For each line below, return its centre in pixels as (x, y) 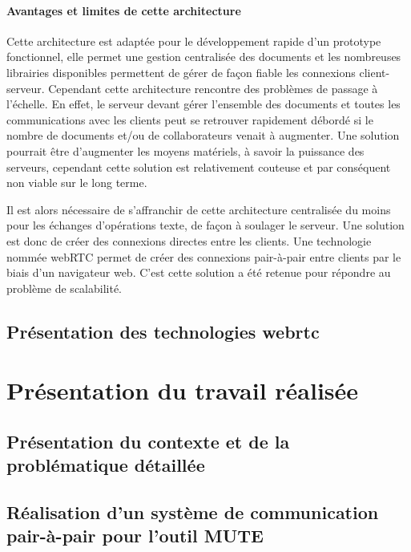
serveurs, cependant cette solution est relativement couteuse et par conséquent (199, 166)
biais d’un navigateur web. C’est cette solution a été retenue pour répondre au (199, 272)
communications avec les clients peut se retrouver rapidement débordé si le (190, 119)
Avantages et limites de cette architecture (124, 10)
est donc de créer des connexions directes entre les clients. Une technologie (189, 240)
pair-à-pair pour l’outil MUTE (135, 536)
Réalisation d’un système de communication (193, 512)
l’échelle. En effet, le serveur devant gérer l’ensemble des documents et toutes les (203, 104)
